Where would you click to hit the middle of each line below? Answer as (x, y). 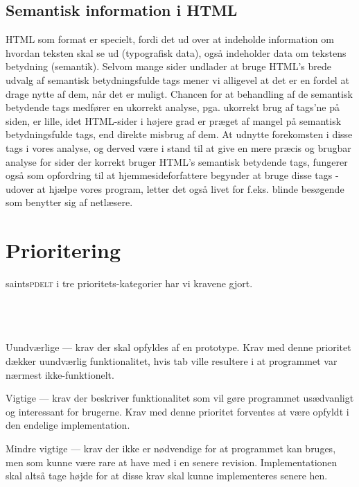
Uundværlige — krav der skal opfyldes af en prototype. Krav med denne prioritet (178, 347)
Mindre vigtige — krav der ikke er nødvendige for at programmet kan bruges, (171, 448)
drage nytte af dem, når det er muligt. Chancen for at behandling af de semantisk (179, 93)
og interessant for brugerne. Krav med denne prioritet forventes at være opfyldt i (177, 411)
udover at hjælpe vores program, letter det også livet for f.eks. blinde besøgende (175, 188)
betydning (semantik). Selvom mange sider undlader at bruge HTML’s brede (168, 66)
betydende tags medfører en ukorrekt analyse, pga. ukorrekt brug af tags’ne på (173, 107)
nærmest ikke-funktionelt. (60, 374)
